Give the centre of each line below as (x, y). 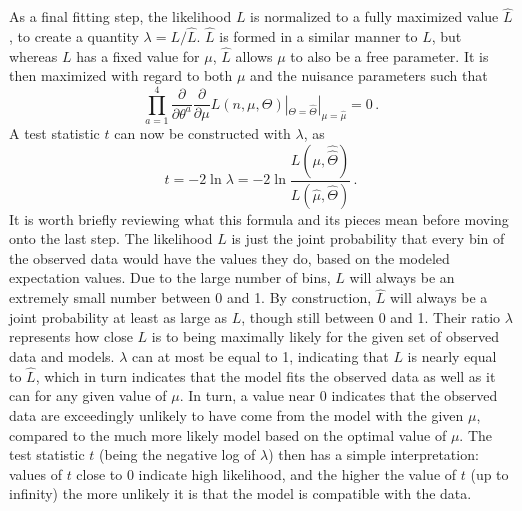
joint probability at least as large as (118, 316)
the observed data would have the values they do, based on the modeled (229, 257)
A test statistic (54, 133)
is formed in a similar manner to (318, 36)
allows (254, 55)
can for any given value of (88, 395)
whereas (33, 55)
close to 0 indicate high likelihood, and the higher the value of (266, 473)
